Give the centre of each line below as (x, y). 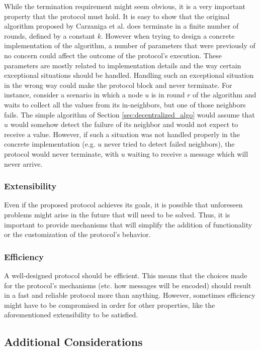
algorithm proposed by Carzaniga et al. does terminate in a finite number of (121, 26)
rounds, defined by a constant (50, 35)
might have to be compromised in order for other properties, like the (110, 305)
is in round (168, 95)
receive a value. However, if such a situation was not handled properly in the (122, 134)
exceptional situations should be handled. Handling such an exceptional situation (129, 75)
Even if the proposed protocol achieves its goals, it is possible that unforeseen (123, 205)
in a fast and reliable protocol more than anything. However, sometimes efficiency (130, 295)
